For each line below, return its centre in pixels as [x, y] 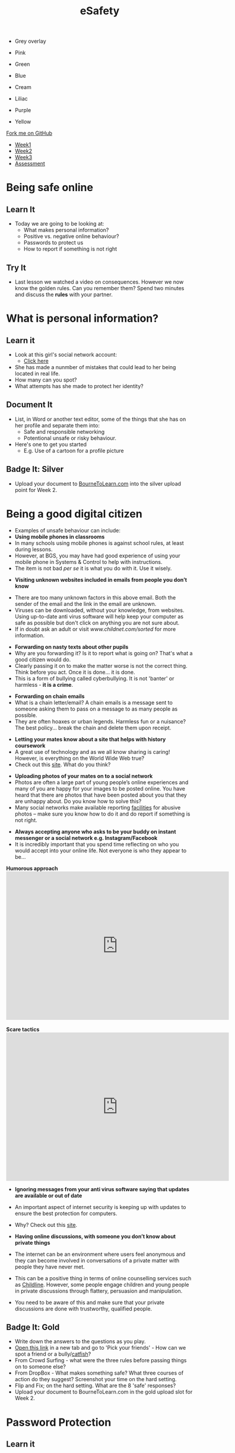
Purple [23, 110]
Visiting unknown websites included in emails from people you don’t [101, 579]
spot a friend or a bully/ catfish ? [53, 1354]
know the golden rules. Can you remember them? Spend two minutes [99, 288]
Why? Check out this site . [46, 1224]
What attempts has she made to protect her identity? [79, 386]
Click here [36, 361]
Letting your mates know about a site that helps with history [90, 739]
